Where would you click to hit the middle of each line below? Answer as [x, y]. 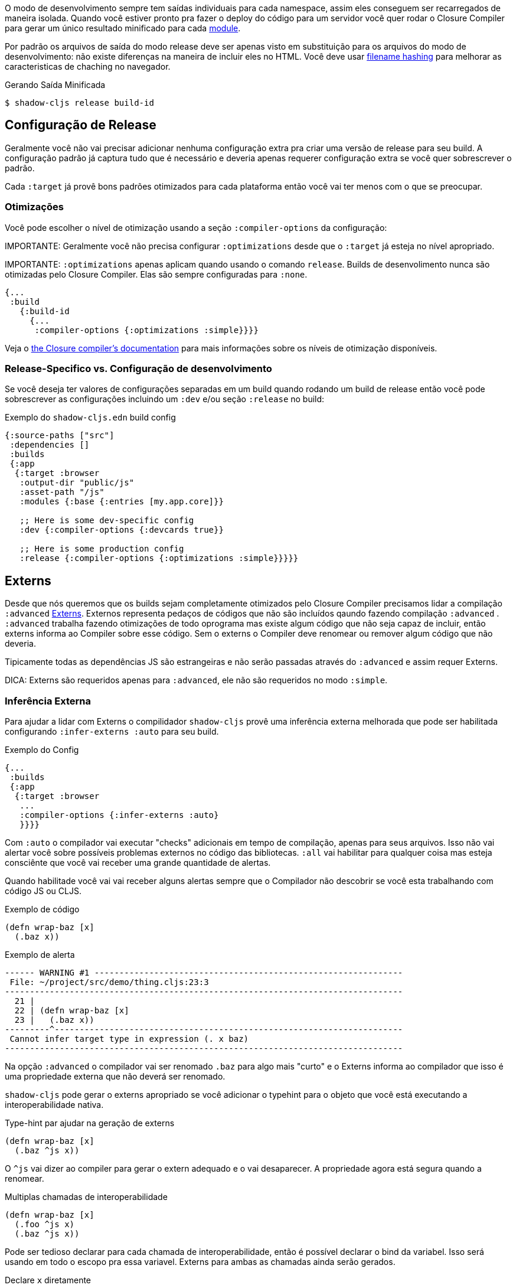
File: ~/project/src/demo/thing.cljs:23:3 [109, 982]
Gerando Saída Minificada [55, 85]
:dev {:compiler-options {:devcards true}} [122, 530]
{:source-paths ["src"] [60, 436]
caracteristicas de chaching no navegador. [88, 66]
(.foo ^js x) [45, 1224]
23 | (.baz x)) [54, 1020]
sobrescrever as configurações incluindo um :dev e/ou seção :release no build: [165, 399]
